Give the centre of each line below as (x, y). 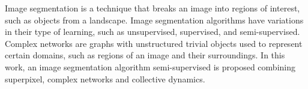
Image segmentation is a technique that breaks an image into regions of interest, (152, 8)
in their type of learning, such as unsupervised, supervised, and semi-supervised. (152, 32)
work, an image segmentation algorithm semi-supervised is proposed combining (150, 66)
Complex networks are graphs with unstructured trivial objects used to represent (154, 43)
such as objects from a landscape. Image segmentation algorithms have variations (154, 20)
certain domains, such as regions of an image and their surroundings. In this (145, 55)
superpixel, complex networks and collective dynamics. (105, 78)
